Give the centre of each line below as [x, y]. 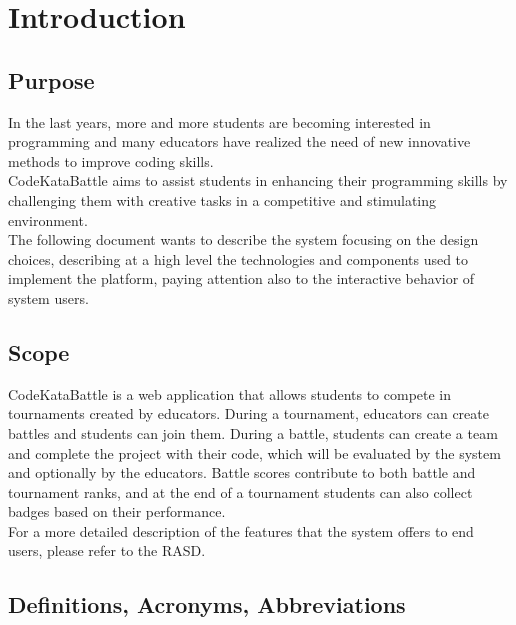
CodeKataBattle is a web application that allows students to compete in [230, 393]
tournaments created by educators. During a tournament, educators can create [248, 413]
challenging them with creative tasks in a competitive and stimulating [222, 199]
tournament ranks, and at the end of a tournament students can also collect [240, 491]
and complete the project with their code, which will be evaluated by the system [254, 452]
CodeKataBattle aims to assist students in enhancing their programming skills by [258, 180]
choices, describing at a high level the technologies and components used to [238, 258]
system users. [48, 297]
